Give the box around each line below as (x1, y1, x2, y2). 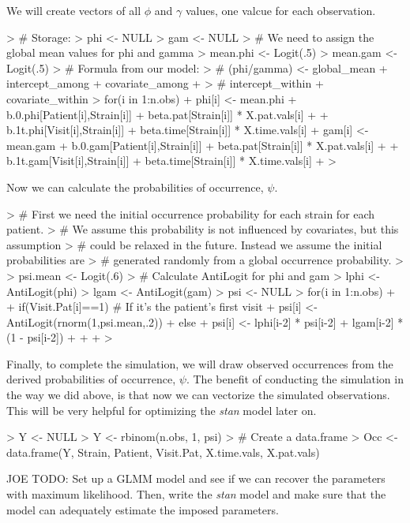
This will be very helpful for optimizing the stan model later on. (6, 402, 317, 418)
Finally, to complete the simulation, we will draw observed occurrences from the (6, 355, 393, 372)
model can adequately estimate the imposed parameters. (6, 501, 279, 517)
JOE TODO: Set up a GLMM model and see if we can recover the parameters (6, 470, 386, 487)
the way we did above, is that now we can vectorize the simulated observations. (6, 387, 390, 403)
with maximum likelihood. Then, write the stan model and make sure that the (6, 486, 386, 502)
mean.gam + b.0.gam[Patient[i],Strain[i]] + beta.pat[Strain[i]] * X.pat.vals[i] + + (6, 136, 399, 153)
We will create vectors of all (6, 2, 141, 18)
